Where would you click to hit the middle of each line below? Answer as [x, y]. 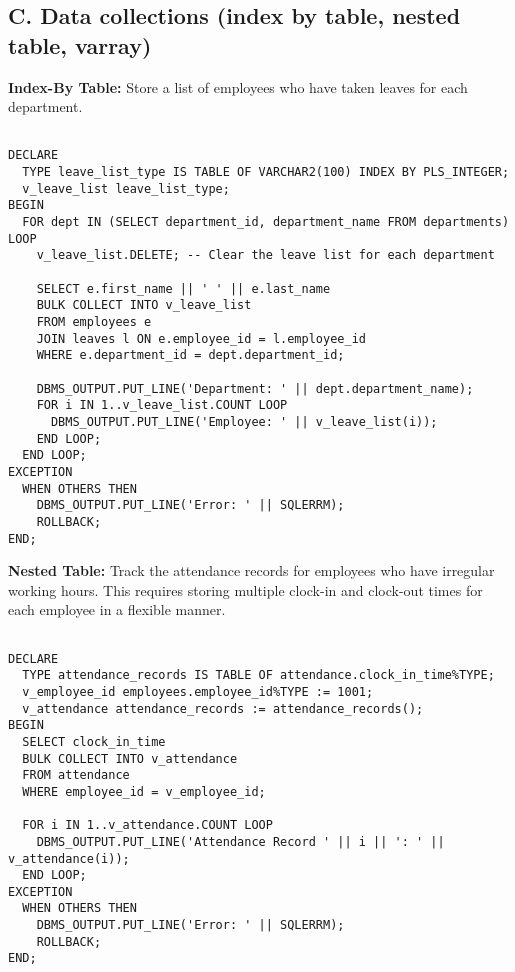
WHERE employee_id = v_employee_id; [144, 791]
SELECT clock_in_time [94, 741]
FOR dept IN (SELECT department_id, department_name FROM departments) [266, 222]
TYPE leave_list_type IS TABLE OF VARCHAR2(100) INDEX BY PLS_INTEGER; [266, 172]
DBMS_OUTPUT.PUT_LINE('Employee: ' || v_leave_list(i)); [244, 421]
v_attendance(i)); [69, 858]
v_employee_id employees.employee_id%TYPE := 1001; [198, 691]
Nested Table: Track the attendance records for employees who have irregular [251, 570]
